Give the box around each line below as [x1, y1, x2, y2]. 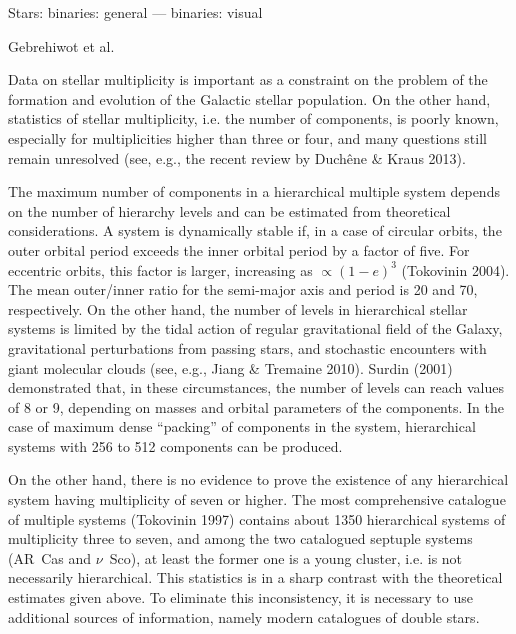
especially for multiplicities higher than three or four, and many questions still [8, 127, 487, 148]
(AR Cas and [8, 547, 92, 568]
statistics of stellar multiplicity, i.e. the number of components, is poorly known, [8, 108, 499, 129]
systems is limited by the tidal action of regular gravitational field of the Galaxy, [8, 318, 503, 339]
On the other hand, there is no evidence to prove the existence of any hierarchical [8, 469, 509, 490]
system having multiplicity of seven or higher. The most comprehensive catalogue [8, 489, 506, 510]
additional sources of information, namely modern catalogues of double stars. [8, 606, 480, 627]
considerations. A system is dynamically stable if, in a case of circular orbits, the [8, 220, 502, 241]
